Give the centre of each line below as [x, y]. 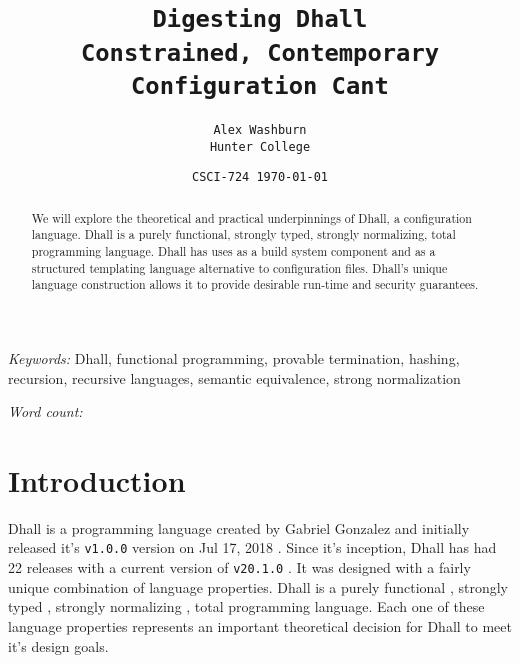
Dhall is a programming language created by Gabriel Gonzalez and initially [239, 527]
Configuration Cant [260, 85]
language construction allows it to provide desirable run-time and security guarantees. [255, 284]
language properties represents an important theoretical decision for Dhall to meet [260, 625]
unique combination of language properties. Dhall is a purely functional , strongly [258, 586]
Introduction [97, 479]
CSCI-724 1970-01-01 [260, 177]
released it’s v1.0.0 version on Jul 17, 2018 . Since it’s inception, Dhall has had [252, 547]
